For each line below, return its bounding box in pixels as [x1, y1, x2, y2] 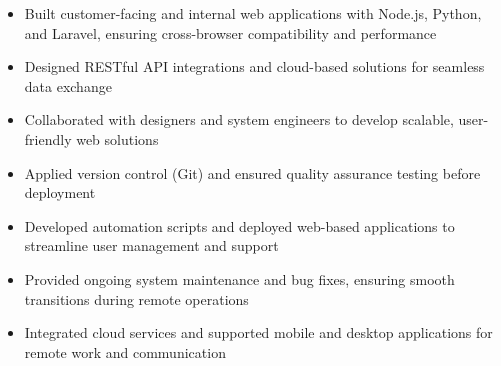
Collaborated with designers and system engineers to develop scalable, [24, 109, 454, 130]
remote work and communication [24, 341, 226, 362]
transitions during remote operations [24, 288, 249, 309]
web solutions [76, 128, 159, 149]
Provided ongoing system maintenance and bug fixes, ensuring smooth [24, 268, 455, 289]
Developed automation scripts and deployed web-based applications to [24, 215, 455, 236]
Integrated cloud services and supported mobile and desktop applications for [24, 322, 493, 343]
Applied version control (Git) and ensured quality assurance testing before [24, 162, 481, 183]
